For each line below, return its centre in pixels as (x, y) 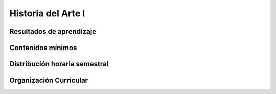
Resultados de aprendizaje (53, 31)
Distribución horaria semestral (59, 64)
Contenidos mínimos (43, 48)
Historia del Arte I (47, 13)
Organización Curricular (49, 80)
